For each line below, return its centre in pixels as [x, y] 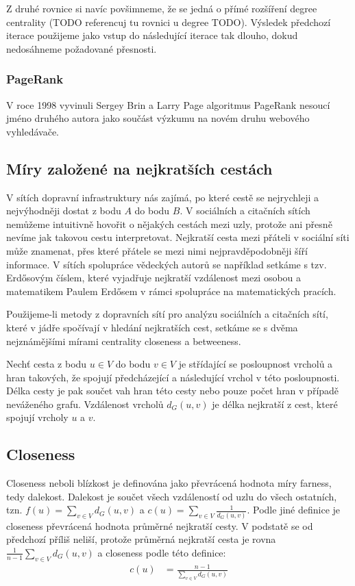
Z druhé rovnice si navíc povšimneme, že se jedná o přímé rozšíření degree [162, 8]
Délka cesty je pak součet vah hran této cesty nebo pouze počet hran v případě [173, 391]
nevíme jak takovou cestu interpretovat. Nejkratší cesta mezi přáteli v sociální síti [178, 237]
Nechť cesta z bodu [47, 364]
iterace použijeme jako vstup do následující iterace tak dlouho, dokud [152, 35]
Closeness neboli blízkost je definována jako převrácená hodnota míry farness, [169, 483]
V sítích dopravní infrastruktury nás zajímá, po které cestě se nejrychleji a [163, 197]
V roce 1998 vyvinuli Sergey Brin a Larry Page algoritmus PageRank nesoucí [168, 104]
